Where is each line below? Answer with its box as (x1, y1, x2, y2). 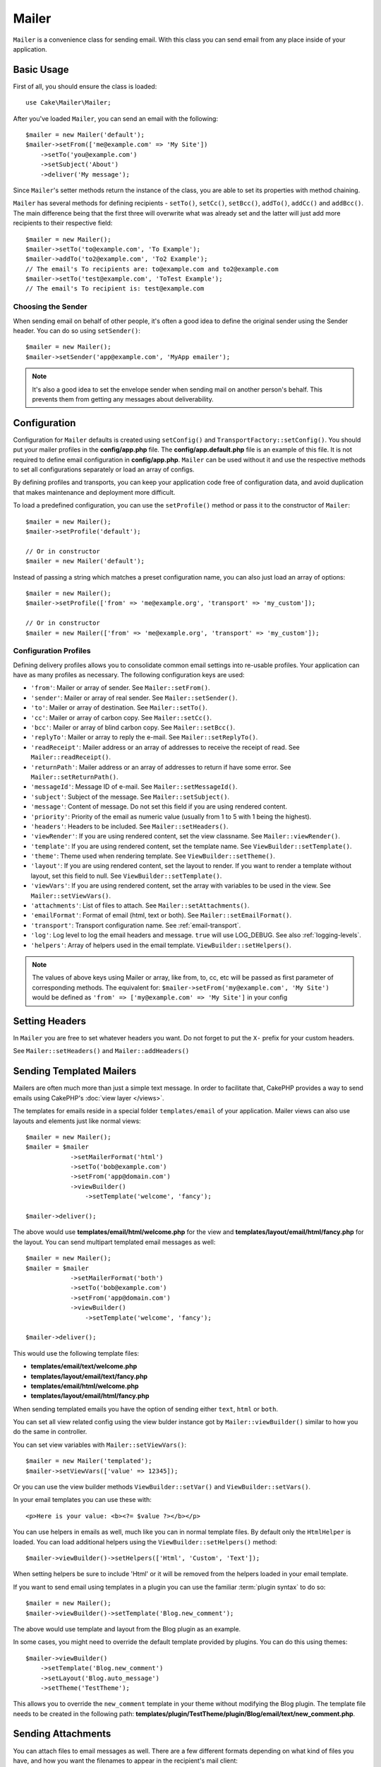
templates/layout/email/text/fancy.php (30, 1372, 148, 1380)
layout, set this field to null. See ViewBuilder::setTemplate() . (30, 871, 222, 880)
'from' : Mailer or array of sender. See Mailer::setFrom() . (30, 683, 210, 692)
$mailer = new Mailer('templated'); (25, 1457, 152, 1465)
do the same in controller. (13, 1428, 87, 1436)
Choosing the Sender (13, 302, 87, 312)
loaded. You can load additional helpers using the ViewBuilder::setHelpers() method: (13, 1537, 277, 1546)
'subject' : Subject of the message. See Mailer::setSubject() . (30, 792, 229, 801)
